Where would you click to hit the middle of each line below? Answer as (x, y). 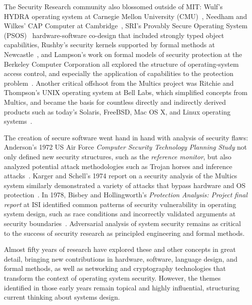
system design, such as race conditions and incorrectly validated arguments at (120, 214)
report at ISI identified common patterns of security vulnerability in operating (120, 204)
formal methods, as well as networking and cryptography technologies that (115, 268)
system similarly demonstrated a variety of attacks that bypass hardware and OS (125, 185)
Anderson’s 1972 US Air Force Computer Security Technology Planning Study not (126, 147)
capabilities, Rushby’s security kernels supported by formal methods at (109, 45)
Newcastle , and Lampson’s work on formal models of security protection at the (123, 54)
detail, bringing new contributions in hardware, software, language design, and (121, 258)
